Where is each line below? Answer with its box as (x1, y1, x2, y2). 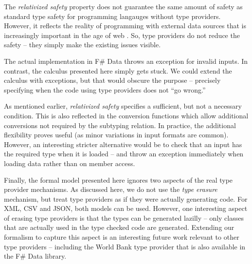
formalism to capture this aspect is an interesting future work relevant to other (4, 232, 239, 242)
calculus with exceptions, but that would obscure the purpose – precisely (4, 75, 221, 85)
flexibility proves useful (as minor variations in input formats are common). (4, 130, 229, 140)
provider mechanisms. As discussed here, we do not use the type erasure (4, 184, 217, 194)
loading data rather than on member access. (4, 158, 135, 168)
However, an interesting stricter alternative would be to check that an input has (4, 139, 242, 149)
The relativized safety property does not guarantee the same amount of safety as (4, 1, 243, 11)
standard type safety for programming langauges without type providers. (4, 11, 221, 21)
